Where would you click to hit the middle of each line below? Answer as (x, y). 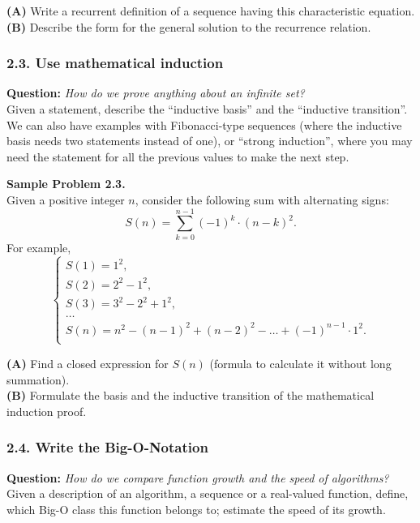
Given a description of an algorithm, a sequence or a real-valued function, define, (208, 493)
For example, (39, 247)
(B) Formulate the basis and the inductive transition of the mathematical (191, 395)
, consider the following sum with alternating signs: (262, 199)
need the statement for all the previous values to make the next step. (178, 156)
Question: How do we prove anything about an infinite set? (156, 93)
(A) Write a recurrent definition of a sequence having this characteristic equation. (211, 11)
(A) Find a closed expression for (88, 363)
